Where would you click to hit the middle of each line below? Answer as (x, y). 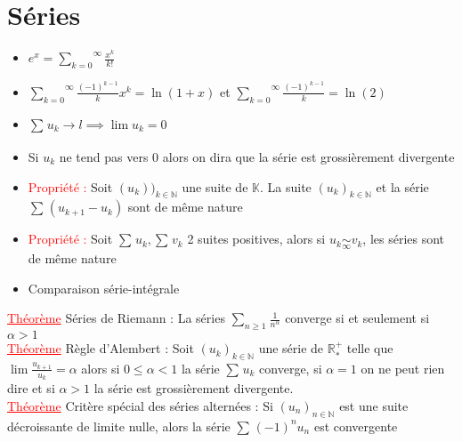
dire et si (31, 388)
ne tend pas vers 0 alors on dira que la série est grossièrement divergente (257, 156)
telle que (370, 348)
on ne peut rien (403, 368)
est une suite (374, 405)
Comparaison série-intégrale (104, 288)
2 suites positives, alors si (256, 239)
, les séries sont (404, 239)
